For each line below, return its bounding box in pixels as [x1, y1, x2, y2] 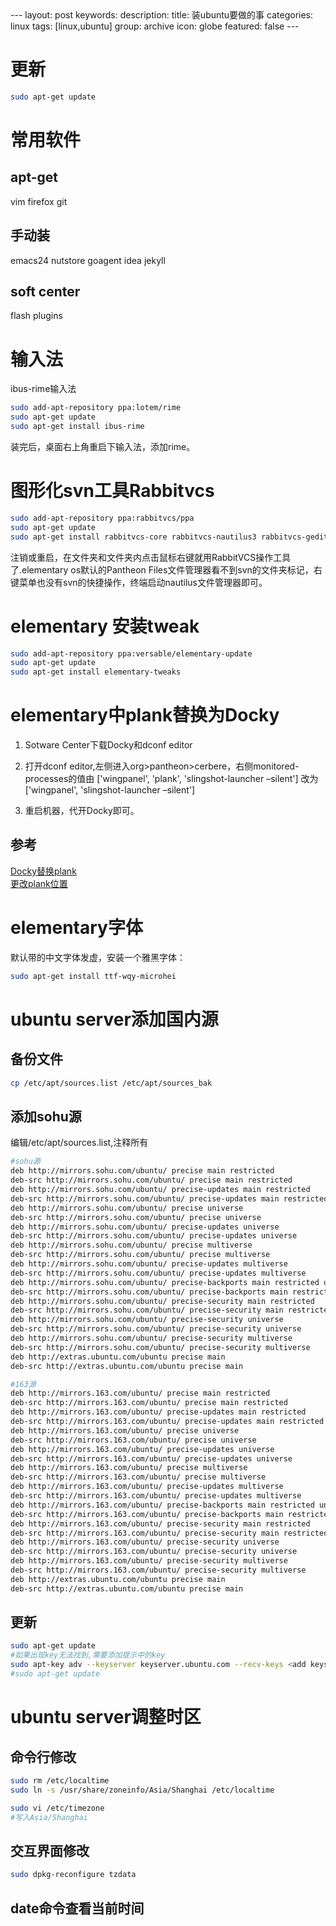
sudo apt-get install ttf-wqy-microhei [10, 971, 177, 981]
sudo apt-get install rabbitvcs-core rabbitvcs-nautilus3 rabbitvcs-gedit [10, 532, 329, 542]
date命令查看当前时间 [10, 1900, 145, 1917]
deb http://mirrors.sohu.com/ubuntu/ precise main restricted [10, 1166, 275, 1176]
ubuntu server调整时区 [10, 1706, 202, 1729]
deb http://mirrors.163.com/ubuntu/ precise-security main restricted [10, 1518, 311, 1529]
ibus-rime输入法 [10, 383, 77, 395]
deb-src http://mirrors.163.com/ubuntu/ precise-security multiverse [10, 1565, 307, 1575]
